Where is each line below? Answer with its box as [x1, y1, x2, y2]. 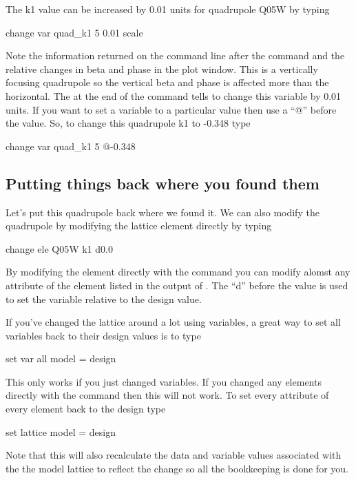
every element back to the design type [6, 401, 166, 416]
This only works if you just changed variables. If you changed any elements [6, 374, 322, 388]
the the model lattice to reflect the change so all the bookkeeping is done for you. [6, 461, 348, 475]
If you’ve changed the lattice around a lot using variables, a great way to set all [6, 315, 341, 329]
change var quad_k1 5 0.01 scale [6, 25, 143, 39]
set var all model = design [6, 351, 116, 366]
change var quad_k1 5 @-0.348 [6, 138, 136, 153]
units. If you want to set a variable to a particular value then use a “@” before [6, 102, 337, 116]
